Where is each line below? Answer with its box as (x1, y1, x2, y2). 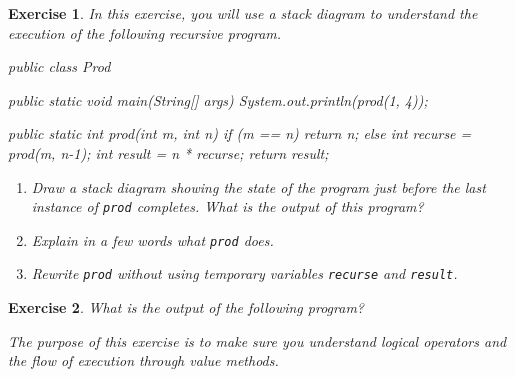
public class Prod (8, 56, 111, 77)
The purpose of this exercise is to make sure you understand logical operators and (8, 330, 507, 351)
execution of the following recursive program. (8, 22, 282, 43)
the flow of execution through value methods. (8, 350, 279, 371)
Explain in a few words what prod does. (31, 229, 274, 250)
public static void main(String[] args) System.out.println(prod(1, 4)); (8, 89, 428, 110)
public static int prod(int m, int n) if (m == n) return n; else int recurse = (8, 123, 472, 144)
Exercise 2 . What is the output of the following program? (8, 297, 364, 318)
